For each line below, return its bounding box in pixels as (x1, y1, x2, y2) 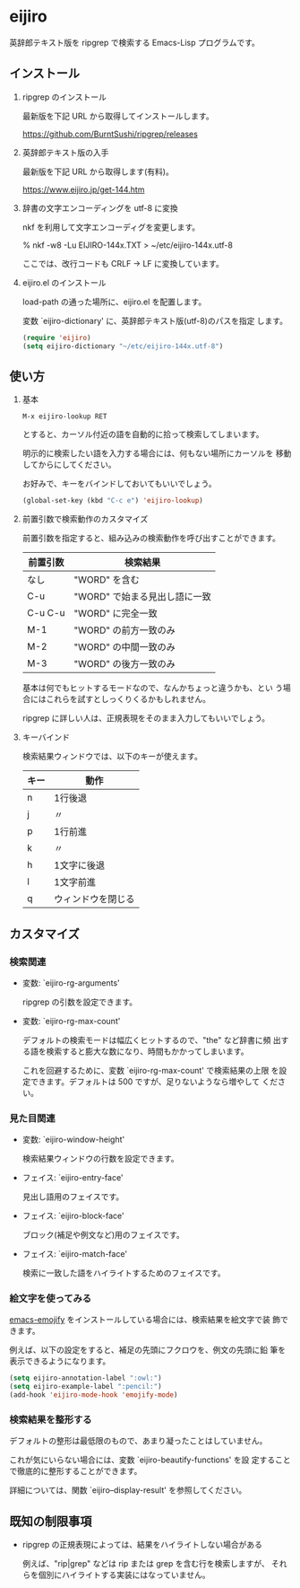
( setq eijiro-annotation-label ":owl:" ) (9, 1373, 163, 1383)
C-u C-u (26, 607, 65, 619)
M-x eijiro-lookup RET (21, 412, 107, 421)
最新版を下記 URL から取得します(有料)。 (21, 166, 175, 177)
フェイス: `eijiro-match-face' (21, 1249, 128, 1259)
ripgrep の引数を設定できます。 (21, 996, 138, 1007)
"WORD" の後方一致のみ (73, 658, 176, 671)
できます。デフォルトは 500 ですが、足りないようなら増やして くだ (30, 1075, 279, 1087)
